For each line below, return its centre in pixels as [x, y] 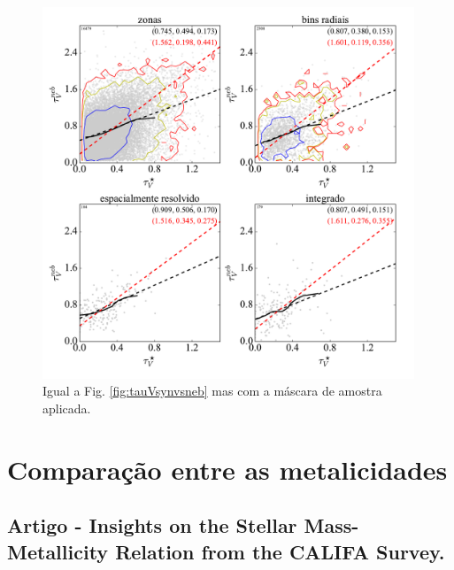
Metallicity [58, 551]
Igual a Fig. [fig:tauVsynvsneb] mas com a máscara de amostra [212, 391]
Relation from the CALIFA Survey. [280, 551]
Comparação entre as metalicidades [227, 469]
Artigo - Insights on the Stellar [152, 525]
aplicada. [67, 408]
